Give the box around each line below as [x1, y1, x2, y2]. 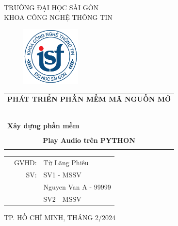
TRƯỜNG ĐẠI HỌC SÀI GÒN [4, 2, 99, 12]
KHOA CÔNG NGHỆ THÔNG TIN [4, 12, 113, 22]
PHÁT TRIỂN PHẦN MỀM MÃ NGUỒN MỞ [7, 93, 171, 104]
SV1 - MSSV [43, 169, 81, 179]
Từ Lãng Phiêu [43, 157, 89, 168]
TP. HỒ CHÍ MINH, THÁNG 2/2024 [4, 212, 116, 222]
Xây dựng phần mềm [7, 120, 80, 130]
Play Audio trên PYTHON [43, 135, 135, 145]
